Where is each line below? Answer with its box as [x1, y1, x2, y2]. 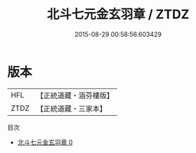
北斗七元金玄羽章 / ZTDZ [46, 6, 190, 22]
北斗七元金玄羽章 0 [17, 138, 73, 146]
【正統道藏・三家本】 [36, 103, 107, 113]
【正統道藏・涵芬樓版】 [36, 91, 115, 100]
